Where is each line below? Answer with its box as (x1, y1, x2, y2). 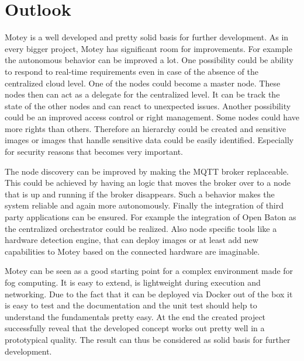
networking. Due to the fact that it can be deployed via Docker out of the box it (5, 287, 293, 300)
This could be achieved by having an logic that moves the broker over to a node (5, 176, 291, 189)
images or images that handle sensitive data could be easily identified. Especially (5, 134, 294, 146)
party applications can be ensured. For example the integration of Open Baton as (5, 211, 296, 223)
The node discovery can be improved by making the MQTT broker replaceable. (5, 165, 289, 177)
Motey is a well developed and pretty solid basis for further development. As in (5, 31, 289, 43)
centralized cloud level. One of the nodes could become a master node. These (5, 77, 281, 89)
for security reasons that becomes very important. (5, 145, 183, 158)
